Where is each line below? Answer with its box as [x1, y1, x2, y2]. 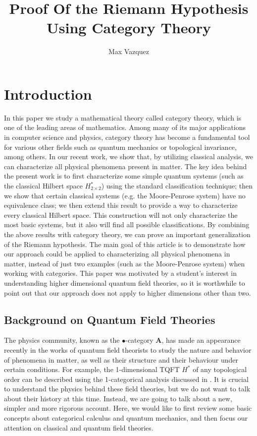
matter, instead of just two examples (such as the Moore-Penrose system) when [4, 258, 245, 268]
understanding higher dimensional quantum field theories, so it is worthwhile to [4, 277, 245, 288]
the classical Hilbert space [4, 181, 83, 190]
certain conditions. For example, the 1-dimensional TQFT [4, 364, 180, 374]
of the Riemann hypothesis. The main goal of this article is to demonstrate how [4, 239, 246, 249]
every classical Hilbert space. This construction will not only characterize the [4, 209, 238, 220]
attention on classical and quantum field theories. [4, 422, 154, 433]
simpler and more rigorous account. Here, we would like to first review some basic [4, 403, 252, 413]
